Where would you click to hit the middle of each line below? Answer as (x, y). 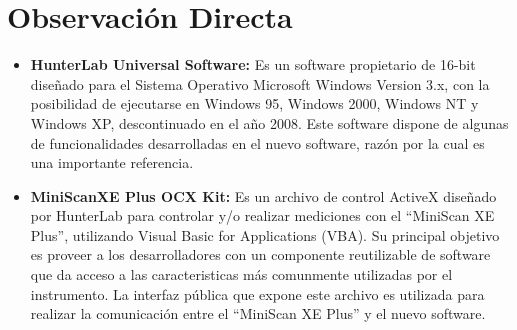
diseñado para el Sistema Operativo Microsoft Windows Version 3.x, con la (260, 83)
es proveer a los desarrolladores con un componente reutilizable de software (260, 254)
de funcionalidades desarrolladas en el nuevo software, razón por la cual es (257, 142)
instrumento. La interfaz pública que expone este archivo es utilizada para (257, 293)
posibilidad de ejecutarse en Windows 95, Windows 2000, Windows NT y (254, 103)
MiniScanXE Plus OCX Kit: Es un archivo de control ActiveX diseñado (263, 195)
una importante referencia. (112, 162)
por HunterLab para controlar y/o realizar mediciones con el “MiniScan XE (262, 215)
